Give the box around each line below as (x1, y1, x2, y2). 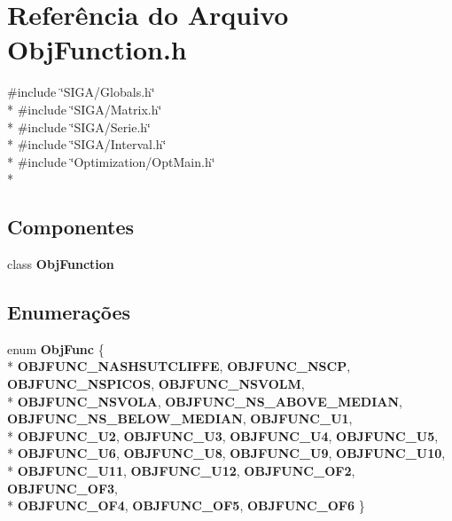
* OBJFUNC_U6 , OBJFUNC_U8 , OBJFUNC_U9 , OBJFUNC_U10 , (7, 444, 446, 462)
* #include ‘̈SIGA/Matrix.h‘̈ (7, 99, 162, 118)
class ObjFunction (7, 255, 114, 273)
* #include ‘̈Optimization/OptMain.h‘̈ (7, 152, 215, 170)
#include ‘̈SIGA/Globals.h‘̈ (7, 83, 155, 101)
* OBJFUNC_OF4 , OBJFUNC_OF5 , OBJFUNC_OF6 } (7, 496, 365, 515)
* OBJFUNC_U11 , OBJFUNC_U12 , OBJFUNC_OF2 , (7, 462, 355, 480)
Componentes (7, 213, 135, 241)
